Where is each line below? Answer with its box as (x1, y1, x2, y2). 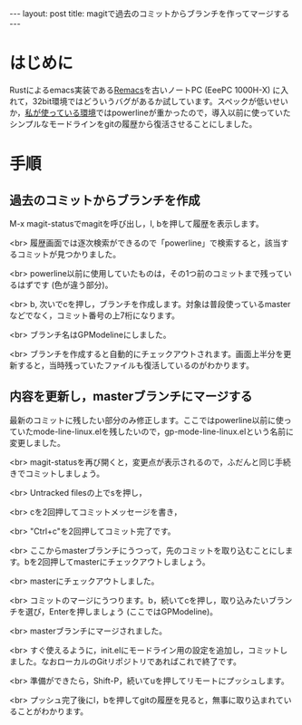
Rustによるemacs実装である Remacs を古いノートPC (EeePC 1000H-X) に (9, 84, 281, 95)
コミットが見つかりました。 (16, 248, 121, 259)
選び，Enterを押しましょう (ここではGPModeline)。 (24, 605, 219, 617)
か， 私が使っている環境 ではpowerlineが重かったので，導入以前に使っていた (9, 107, 292, 118)
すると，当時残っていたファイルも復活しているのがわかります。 (16, 360, 254, 371)
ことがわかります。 (16, 705, 89, 717)
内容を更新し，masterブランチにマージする (9, 389, 253, 404)
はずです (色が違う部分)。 (16, 279, 113, 290)
